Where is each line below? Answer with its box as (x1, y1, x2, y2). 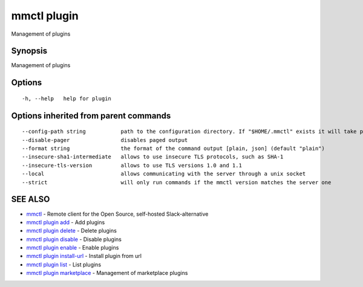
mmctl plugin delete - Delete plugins (26, 227, 117, 234)
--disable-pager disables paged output (22, 137, 188, 143)
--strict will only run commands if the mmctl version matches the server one (22, 179, 332, 185)
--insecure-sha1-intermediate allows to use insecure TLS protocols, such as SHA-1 (22, 153, 284, 160)
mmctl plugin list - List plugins (26, 260, 102, 268)
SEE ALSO (11, 194, 50, 205)
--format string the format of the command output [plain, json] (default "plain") (22, 145, 325, 152)
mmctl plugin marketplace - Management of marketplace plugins (26, 269, 188, 277)
